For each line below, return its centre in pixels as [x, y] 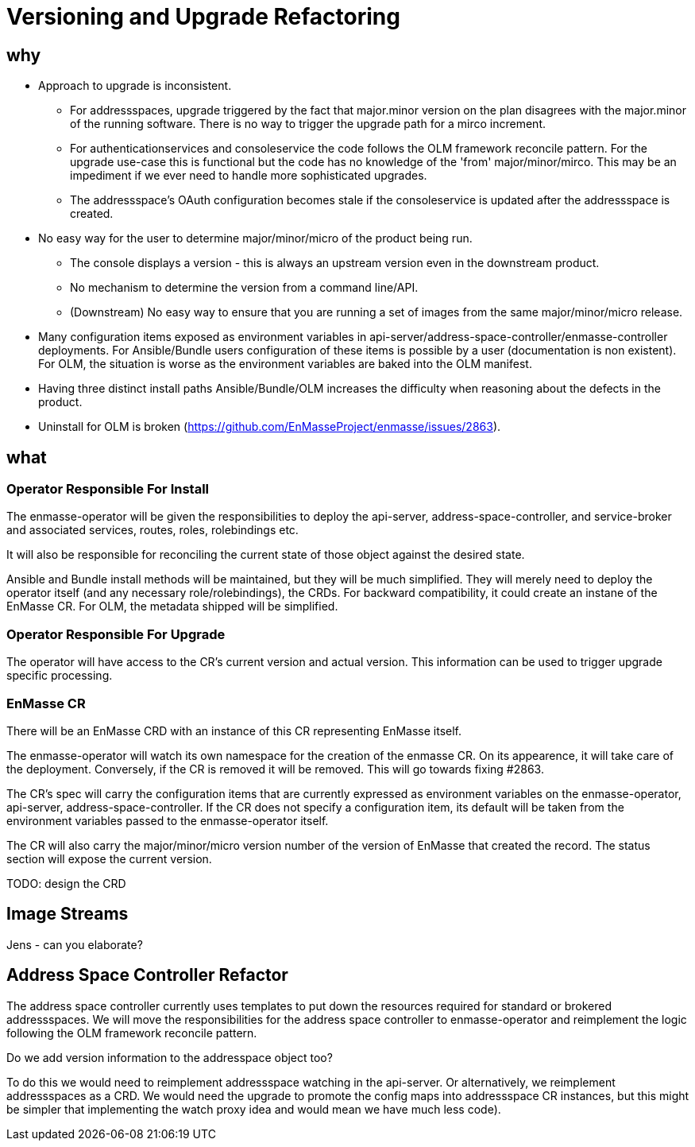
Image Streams [68, 914]
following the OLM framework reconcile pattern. [132, 1033]
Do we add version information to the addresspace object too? [170, 1057]
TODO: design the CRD [66, 883]
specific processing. [60, 676]
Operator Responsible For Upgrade [116, 634]
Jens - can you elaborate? [75, 944]
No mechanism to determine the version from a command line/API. [244, 288]
